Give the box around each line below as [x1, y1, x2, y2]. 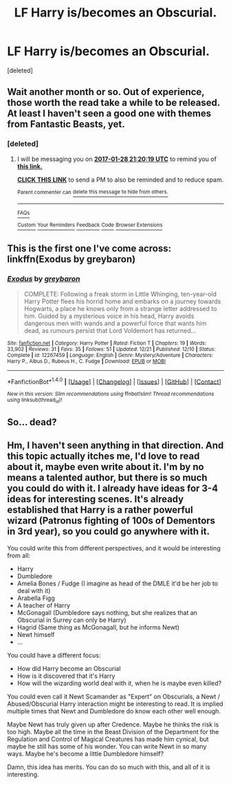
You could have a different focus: [7, 651, 101, 659]
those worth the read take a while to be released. [7, 97, 220, 109]
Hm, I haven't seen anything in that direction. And [7, 440, 224, 451]
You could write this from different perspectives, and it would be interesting [7, 544, 221, 552]
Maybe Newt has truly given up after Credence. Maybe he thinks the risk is [7, 720, 219, 729]
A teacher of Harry [16, 601, 71, 610]
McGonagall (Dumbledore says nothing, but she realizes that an [16, 608, 198, 616]
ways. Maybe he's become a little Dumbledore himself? [7, 749, 164, 757]
